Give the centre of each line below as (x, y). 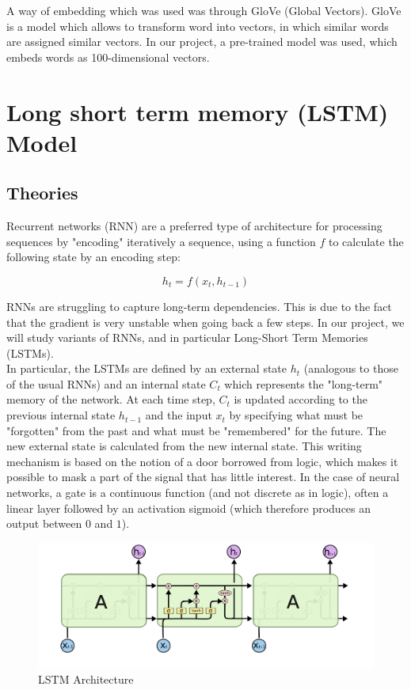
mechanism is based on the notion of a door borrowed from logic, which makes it (202, 461)
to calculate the (366, 241)
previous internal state (61, 415)
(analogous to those (351, 368)
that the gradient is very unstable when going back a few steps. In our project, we (205, 322)
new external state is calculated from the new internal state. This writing (184, 446)
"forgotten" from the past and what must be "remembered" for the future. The (196, 430)
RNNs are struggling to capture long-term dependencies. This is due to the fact (199, 306)
